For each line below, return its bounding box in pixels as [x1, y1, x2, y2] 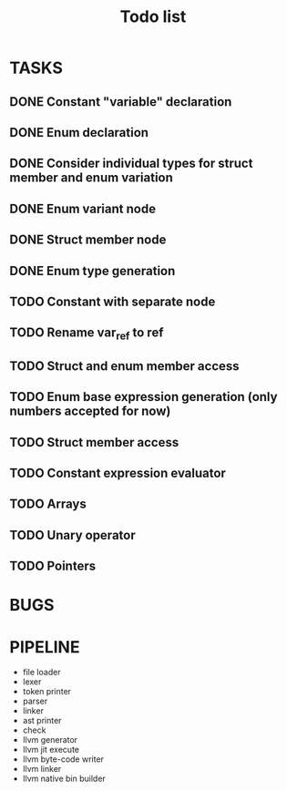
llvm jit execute [22, 745, 80, 755]
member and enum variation [9, 170, 173, 186]
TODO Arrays [9, 497, 87, 512]
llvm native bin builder [22, 773, 107, 785]
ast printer [22, 715, 62, 726]
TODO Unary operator [9, 527, 136, 543]
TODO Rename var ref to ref [9, 325, 164, 343]
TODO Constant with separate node [9, 293, 216, 309]
